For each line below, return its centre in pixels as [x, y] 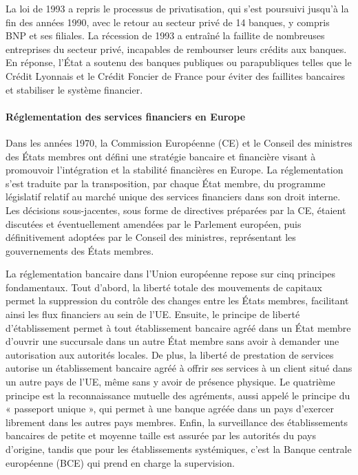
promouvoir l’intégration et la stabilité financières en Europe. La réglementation [175, 170]
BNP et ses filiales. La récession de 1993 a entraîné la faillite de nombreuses [165, 35]
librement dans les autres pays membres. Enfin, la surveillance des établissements [177, 422]
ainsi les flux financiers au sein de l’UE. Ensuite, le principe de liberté [153, 314]
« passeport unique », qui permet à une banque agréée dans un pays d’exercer [170, 409]
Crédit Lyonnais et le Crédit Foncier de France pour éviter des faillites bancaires [176, 75]
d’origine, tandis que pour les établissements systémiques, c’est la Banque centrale [179, 449]
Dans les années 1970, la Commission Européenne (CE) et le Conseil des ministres [179, 142]
